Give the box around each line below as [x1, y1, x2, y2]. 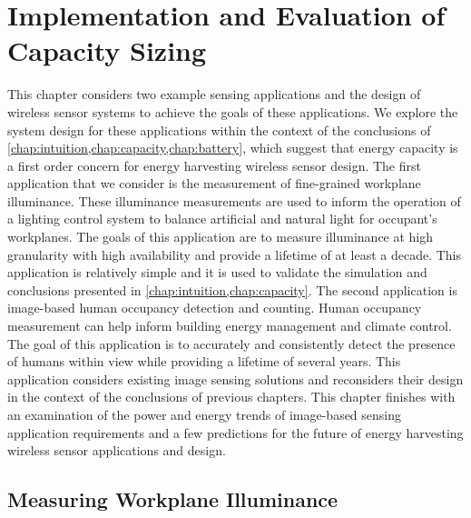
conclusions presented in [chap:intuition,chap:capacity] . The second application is [7, 280, 457, 299]
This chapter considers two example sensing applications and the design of [7, 85, 421, 104]
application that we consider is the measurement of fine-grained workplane [7, 174, 421, 193]
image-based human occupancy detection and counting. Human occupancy [7, 298, 422, 317]
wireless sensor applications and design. [7, 441, 226, 460]
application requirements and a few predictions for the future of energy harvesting [7, 423, 464, 442]
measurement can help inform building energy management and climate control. [7, 316, 452, 335]
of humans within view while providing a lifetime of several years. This [7, 352, 401, 371]
